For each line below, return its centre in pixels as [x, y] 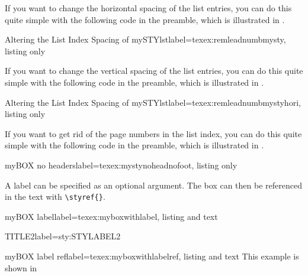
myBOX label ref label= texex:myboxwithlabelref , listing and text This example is [152, 256]
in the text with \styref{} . [55, 197]
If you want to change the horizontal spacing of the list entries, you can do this [148, 8]
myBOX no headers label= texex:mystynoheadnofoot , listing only [121, 165]
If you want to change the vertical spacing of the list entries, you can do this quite [154, 71]
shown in [21, 267]
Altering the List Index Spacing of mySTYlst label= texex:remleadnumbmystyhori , [153, 102]
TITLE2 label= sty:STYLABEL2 [63, 236]
